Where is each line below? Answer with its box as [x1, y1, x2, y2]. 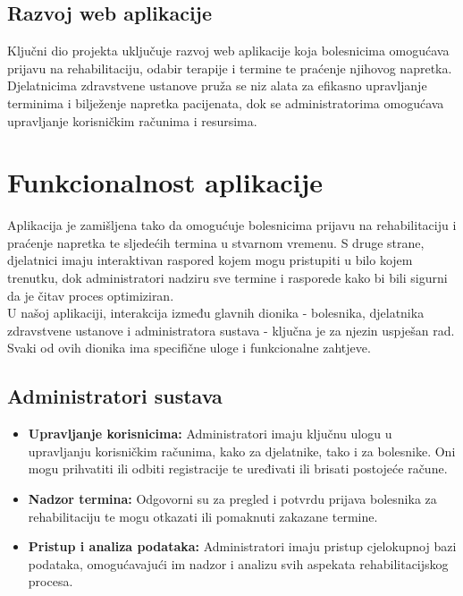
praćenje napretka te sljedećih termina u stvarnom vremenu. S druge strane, [7, 233, 425, 251]
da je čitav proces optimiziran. [7, 285, 174, 304]
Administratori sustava [7, 382, 223, 410]
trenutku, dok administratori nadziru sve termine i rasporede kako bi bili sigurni [7, 268, 448, 287]
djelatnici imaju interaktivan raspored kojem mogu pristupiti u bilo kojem [7, 251, 413, 269]
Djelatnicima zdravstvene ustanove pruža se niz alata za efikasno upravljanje [7, 76, 427, 95]
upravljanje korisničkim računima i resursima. [7, 111, 257, 130]
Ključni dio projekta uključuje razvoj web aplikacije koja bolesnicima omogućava [7, 41, 450, 60]
